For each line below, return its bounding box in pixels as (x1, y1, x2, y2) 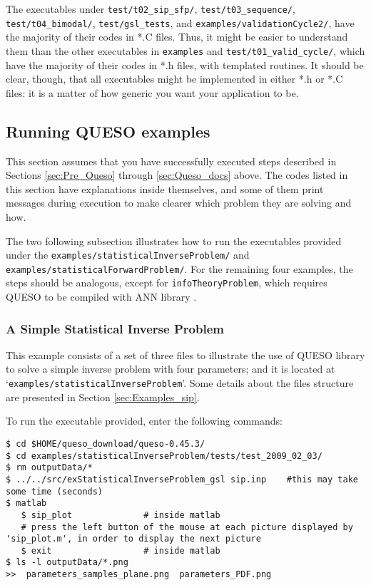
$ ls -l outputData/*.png (6, 557, 128, 568)
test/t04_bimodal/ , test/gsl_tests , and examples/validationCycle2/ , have (6, 15, 355, 30)
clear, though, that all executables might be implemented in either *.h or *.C (6, 71, 343, 86)
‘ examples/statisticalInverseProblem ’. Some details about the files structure (6, 376, 354, 390)
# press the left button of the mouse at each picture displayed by (21, 522, 353, 532)
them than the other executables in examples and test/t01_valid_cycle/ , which (6, 43, 365, 58)
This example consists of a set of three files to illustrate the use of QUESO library (6, 347, 365, 362)
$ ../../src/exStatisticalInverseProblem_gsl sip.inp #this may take (6, 474, 358, 485)
